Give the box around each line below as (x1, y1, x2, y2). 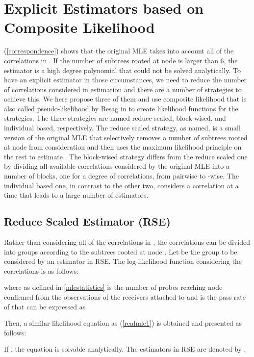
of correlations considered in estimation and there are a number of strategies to (4, 84, 242, 94)
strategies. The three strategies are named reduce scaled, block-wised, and (4, 113, 226, 123)
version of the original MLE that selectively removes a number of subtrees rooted (4, 132, 248, 142)
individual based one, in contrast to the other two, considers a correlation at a (4, 180, 239, 190)
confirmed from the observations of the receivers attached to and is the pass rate (4, 291, 246, 302)
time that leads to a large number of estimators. (4, 190, 149, 200)
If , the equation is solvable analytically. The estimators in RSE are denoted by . (4, 344, 246, 354)
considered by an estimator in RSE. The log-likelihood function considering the (4, 256, 242, 266)
